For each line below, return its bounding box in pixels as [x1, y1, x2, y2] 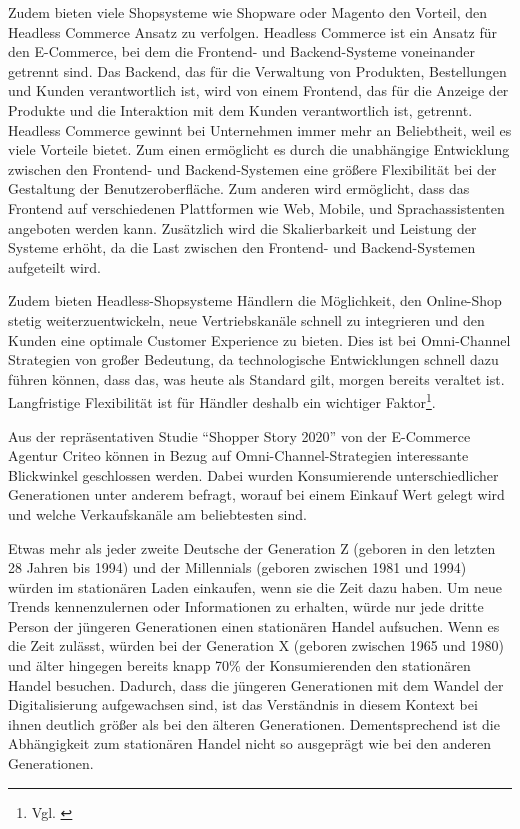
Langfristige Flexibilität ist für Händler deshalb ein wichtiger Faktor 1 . [8, 389, 436, 412]
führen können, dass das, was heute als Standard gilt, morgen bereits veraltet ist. [8, 368, 505, 389]
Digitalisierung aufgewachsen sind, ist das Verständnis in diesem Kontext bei [8, 694, 478, 715]
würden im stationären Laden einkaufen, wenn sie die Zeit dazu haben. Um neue [8, 576, 502, 597]
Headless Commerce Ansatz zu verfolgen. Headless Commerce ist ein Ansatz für [8, 21, 498, 42]
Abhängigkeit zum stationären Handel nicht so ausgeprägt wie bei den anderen [8, 733, 491, 754]
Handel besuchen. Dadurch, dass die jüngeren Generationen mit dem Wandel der [8, 674, 504, 695]
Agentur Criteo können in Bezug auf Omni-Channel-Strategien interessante [8, 445, 469, 466]
